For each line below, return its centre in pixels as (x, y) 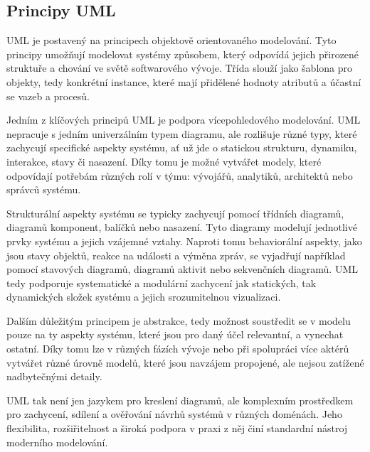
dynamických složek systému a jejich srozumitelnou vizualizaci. (144, 297)
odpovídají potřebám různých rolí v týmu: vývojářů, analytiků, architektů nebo (180, 175)
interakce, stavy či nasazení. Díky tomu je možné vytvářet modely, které (164, 161)
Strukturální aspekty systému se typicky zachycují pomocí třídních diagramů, (175, 213)
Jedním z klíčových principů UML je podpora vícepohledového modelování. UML (184, 120)
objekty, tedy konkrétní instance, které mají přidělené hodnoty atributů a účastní (184, 81)
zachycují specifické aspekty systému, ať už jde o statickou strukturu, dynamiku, (182, 147)
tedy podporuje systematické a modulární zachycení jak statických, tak (162, 282)
